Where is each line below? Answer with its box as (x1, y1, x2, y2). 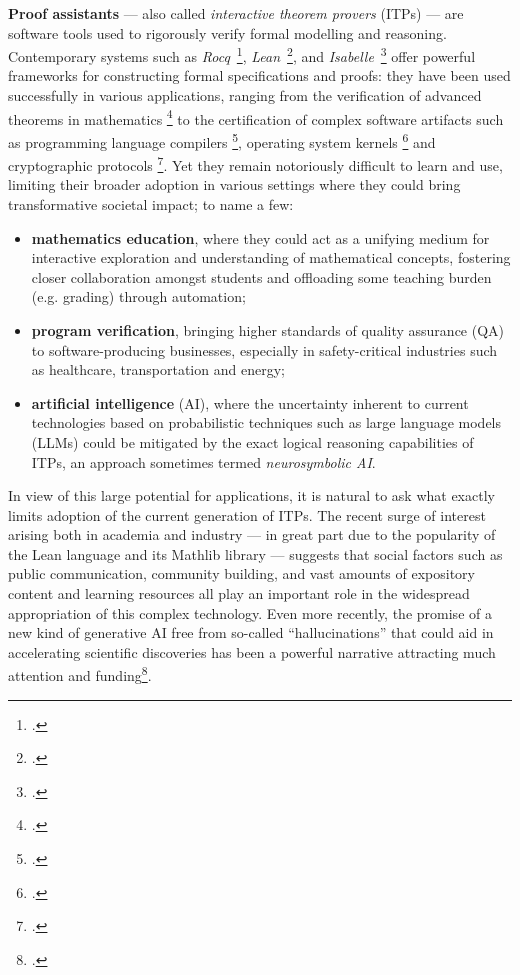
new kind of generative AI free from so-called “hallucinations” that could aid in (8, 622, 494, 643)
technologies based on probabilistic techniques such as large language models (31, 412, 502, 433)
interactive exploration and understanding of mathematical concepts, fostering (31, 247, 511, 268)
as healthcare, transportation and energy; (31, 359, 285, 380)
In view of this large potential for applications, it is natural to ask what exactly (8, 485, 495, 506)
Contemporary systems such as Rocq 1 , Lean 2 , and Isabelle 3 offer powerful (8, 43, 476, 66)
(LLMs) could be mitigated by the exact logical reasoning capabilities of (31, 431, 474, 452)
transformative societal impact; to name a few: (8, 193, 294, 214)
